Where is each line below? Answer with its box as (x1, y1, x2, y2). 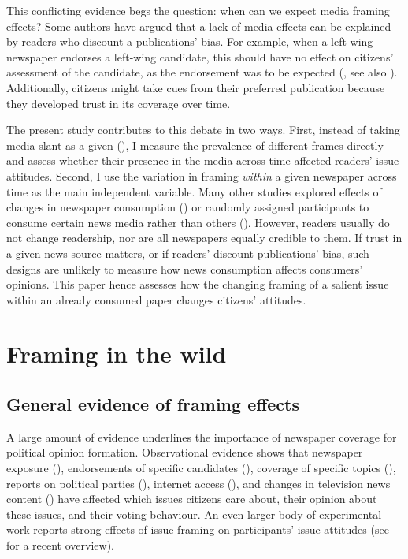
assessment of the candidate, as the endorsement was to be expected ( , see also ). (6, 64, 398, 80)
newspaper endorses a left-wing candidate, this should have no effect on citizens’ (6, 48, 394, 65)
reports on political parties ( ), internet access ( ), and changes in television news (6, 475, 391, 491)
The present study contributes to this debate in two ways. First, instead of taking (6, 121, 400, 138)
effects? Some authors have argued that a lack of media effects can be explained (6, 17, 391, 34)
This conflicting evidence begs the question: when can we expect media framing (6, 2, 390, 18)
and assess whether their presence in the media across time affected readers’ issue (6, 152, 399, 169)
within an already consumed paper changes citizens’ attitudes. (6, 291, 306, 307)
